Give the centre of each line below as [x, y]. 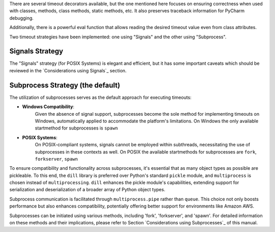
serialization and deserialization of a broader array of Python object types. [87, 190]
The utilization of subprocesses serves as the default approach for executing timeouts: [101, 97]
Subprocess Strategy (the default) [65, 85]
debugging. [22, 18]
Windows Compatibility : [48, 107]
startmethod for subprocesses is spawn [76, 128]
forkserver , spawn [57, 159]
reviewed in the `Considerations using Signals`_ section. [68, 70]
